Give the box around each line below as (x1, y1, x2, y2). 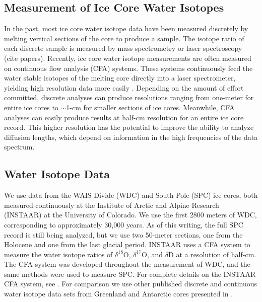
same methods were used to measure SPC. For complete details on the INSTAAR (4, 268, 256, 279)
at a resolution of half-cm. (176, 249, 256, 259)
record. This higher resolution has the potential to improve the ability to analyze (4, 122, 254, 132)
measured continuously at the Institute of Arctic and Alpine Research (4, 199, 219, 210)
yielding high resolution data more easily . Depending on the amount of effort (4, 82, 244, 93)
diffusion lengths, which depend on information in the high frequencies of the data (4, 131, 258, 142)
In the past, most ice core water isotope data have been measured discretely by (4, 23, 248, 34)
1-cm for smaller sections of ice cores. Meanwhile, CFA (66, 102, 235, 112)
